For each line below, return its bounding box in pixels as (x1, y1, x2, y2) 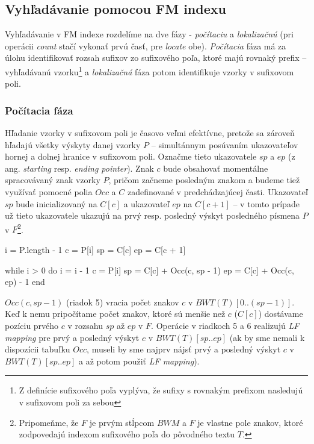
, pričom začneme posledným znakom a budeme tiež (108, 174, 300, 186)
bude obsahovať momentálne (163, 161, 268, 174)
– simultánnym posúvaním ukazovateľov (151, 138, 298, 151)
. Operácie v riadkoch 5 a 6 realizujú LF (151, 319, 300, 332)
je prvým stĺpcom (89, 416, 155, 428)
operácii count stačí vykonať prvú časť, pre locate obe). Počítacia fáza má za (5, 39, 286, 52)
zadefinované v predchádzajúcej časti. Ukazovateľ (127, 186, 308, 198)
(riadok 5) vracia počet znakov (66, 295, 179, 308)
